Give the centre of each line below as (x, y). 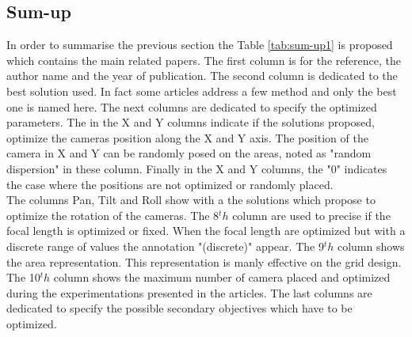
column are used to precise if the (311, 215)
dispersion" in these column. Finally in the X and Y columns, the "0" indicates (197, 168)
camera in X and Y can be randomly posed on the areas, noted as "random (189, 153)
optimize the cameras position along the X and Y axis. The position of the (187, 137)
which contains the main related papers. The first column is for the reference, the (204, 60)
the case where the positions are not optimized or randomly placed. (170, 184)
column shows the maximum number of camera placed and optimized (222, 277)
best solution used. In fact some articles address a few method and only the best (202, 91)
